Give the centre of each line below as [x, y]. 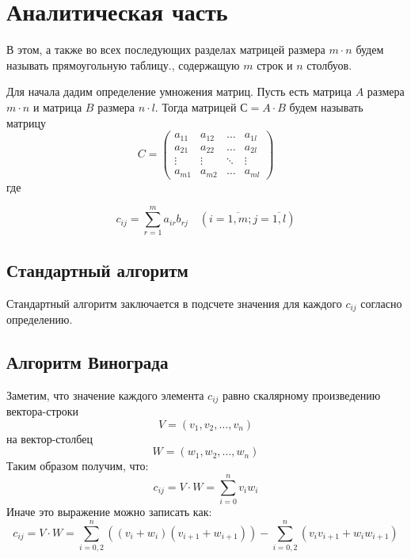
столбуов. [329, 65]
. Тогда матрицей [196, 106]
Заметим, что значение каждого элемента [105, 395]
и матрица [57, 106]
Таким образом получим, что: [78, 466]
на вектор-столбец [49, 438]
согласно [381, 303]
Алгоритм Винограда [88, 362]
